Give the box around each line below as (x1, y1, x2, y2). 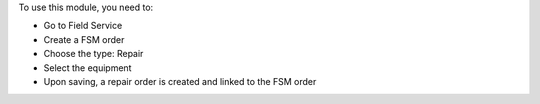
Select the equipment (43, 61, 132, 74)
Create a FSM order (43, 33, 125, 45)
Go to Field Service (43, 20, 123, 32)
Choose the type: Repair (43, 48, 144, 60)
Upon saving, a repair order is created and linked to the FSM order (43, 75, 317, 87)
